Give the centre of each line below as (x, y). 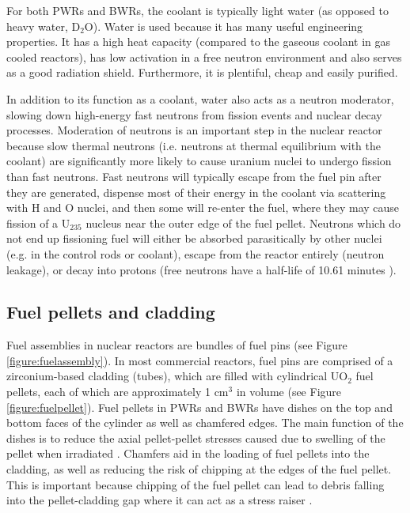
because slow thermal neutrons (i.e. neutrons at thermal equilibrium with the (194, 145)
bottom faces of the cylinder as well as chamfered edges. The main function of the (205, 422)
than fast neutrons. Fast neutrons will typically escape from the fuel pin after (194, 176)
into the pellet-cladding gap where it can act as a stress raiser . (159, 500)
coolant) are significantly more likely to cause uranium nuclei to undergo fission (199, 161)
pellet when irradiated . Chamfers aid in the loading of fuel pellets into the (188, 453)
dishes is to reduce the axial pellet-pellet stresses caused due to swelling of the (196, 438)
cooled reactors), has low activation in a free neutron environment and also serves (204, 57)
